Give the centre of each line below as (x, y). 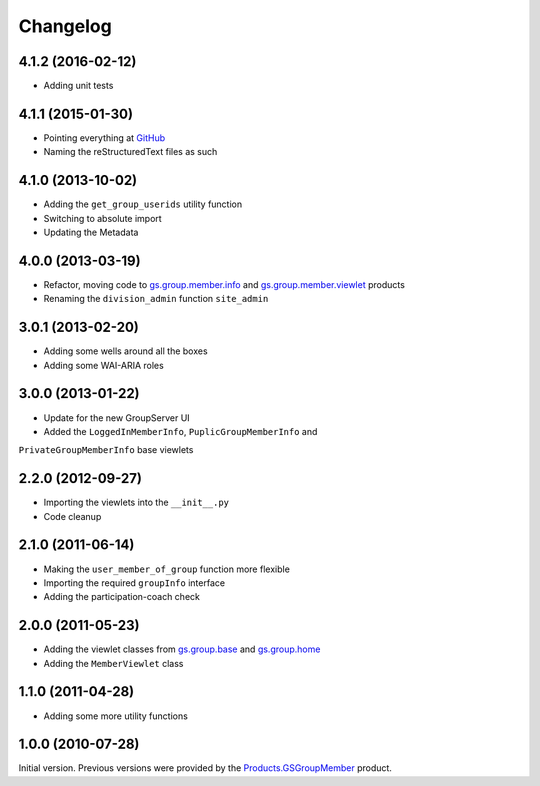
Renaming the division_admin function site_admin (156, 299)
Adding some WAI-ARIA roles (103, 365)
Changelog (65, 26)
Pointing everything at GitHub (104, 137)
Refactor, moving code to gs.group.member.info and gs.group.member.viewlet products (224, 284)
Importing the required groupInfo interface (134, 582)
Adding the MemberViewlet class (113, 663)
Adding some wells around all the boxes (126, 351)
